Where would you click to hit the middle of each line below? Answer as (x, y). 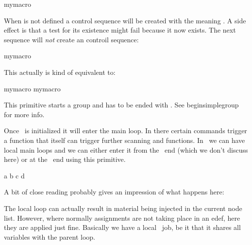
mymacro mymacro (32, 88)
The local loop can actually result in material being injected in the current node (123, 208)
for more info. (24, 114)
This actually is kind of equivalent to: (60, 72)
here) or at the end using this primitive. (65, 159)
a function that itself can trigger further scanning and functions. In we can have (125, 140)
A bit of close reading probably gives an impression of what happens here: (114, 192)
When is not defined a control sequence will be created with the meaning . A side (125, 20)
